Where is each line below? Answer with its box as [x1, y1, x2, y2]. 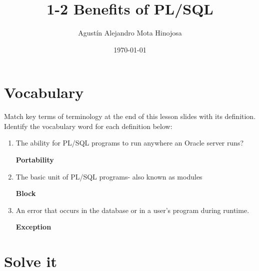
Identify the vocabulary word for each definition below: [4, 120, 172, 131]
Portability [15, 154, 54, 165]
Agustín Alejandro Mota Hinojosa [78, 27, 182, 38]
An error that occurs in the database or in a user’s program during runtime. [15, 204, 249, 215]
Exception [15, 221, 51, 232]
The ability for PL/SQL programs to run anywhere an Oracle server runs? [15, 137, 244, 148]
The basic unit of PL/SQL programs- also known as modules [15, 171, 202, 181]
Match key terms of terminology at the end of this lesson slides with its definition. [4, 111, 256, 121]
